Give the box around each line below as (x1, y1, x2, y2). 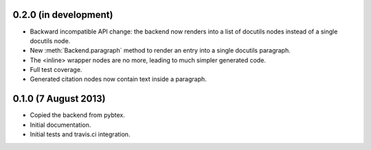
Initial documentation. (30, 121, 91, 129)
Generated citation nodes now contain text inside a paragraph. (30, 75, 207, 84)
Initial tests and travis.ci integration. (30, 130, 131, 138)
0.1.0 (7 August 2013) (12, 93, 106, 105)
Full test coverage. (30, 66, 82, 74)
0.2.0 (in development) (12, 9, 113, 21)
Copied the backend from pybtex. (30, 111, 125, 119)
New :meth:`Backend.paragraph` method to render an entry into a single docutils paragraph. (30, 47, 291, 55)
